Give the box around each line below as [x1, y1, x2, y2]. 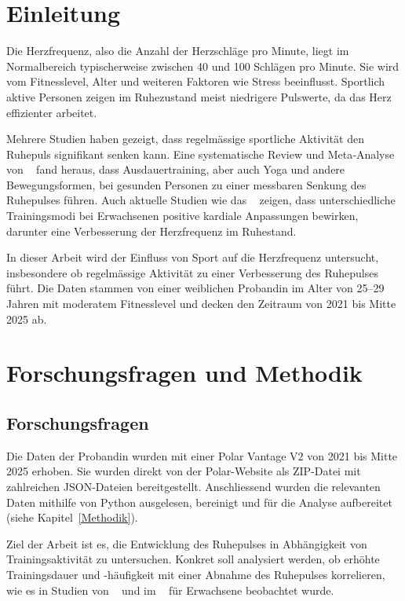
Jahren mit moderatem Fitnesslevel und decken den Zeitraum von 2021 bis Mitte [6, 295, 396, 312]
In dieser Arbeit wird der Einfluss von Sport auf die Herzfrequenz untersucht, [6, 249, 379, 266]
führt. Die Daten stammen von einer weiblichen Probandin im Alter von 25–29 [6, 280, 385, 296]
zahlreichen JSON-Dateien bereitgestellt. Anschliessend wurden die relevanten [6, 478, 381, 494]
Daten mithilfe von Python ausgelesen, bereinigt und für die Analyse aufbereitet [6, 493, 392, 510]
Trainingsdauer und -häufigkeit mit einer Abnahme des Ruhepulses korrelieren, [6, 566, 385, 582]
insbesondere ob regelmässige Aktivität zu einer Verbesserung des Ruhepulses [6, 264, 378, 280]
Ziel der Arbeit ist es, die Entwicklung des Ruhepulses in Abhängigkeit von [6, 535, 367, 552]
